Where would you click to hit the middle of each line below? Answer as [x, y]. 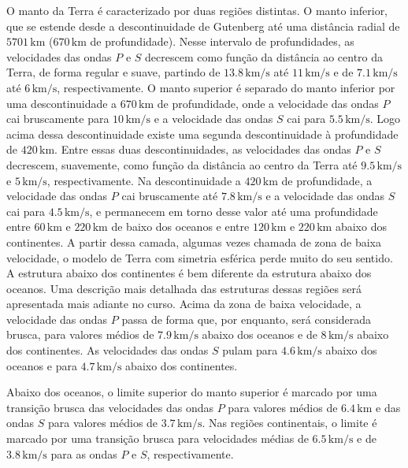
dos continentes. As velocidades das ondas [108, 350]
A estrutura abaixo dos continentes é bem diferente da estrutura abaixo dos [189, 273]
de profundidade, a [327, 180]
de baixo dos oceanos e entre [180, 227]
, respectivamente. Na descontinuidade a [144, 180]
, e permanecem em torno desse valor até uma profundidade [234, 211]
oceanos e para [42, 365]
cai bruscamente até [170, 196]
